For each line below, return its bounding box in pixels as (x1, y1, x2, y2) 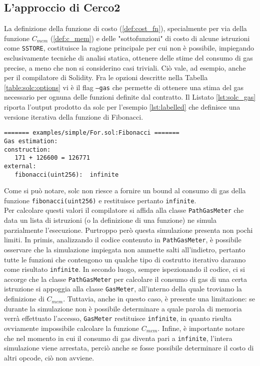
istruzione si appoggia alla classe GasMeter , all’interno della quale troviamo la (4, 283, 242, 294)
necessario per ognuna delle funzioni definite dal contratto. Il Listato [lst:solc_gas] (4, 92, 256, 102)
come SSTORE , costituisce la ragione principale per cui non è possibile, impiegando (4, 43, 254, 53)
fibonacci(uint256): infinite (14, 171, 119, 178)
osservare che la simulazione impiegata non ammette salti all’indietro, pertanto (4, 244, 245, 254)
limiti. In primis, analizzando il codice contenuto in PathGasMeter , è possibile (4, 234, 241, 245)
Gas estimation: (4, 137, 58, 145)
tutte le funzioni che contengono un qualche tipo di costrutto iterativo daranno (4, 254, 246, 264)
